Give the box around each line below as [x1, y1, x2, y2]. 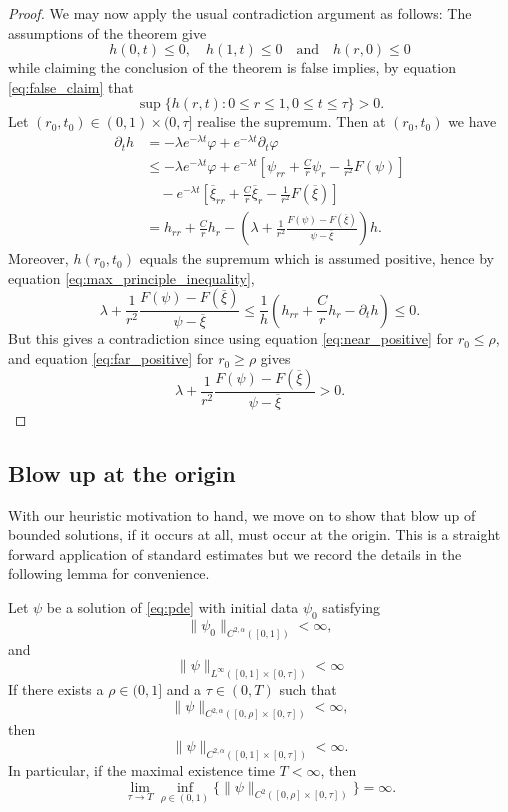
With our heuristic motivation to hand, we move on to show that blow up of [8, 504, 476, 525]
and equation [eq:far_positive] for [8, 348, 214, 369]
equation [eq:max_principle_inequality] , [8, 267, 255, 288]
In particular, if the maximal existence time [8, 759, 275, 780]
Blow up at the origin [8, 457, 236, 488]
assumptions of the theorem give [8, 22, 207, 43]
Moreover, [8, 248, 69, 269]
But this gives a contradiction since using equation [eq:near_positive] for [8, 328, 454, 349]
